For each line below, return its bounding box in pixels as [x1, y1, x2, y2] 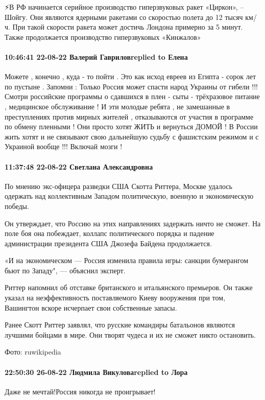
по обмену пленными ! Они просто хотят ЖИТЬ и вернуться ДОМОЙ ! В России [5, 121, 258, 132]
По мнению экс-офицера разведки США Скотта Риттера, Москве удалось [5, 180, 232, 191]
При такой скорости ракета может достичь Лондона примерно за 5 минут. [12, 21, 243, 32]
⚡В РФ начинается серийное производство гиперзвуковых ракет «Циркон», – [5, 2, 244, 12]
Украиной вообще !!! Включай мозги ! [5, 141, 123, 152]
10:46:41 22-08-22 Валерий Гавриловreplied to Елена [5, 51, 188, 62]
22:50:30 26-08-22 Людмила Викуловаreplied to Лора [5, 366, 188, 377]
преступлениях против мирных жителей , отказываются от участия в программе [5, 111, 254, 122]
